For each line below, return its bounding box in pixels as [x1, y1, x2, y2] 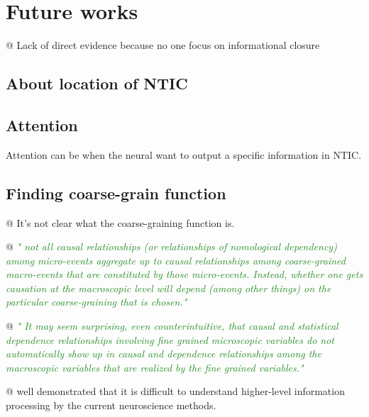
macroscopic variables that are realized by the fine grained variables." [6, 360, 304, 374]
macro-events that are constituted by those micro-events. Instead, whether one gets [6, 267, 363, 282]
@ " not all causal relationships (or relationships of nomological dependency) [6, 239, 337, 254]
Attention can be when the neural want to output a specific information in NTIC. [6, 147, 362, 162]
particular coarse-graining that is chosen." [6, 294, 187, 309]
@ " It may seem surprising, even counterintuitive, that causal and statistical [6, 318, 338, 333]
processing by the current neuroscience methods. [6, 398, 216, 413]
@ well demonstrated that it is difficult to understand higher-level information [6, 384, 345, 399]
